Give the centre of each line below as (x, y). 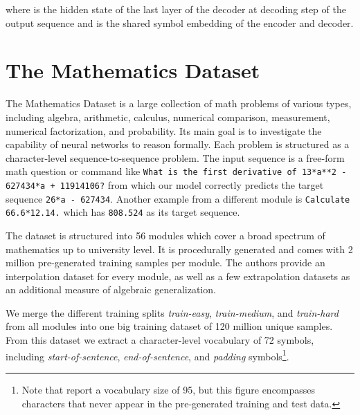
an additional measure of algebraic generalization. (111, 289)
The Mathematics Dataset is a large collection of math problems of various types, (179, 103)
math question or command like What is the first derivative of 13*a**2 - (176, 171)
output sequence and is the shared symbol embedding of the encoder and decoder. (180, 22)
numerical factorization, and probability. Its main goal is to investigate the (164, 130)
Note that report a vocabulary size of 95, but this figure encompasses (169, 389)
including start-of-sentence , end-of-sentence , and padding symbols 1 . (147, 355)
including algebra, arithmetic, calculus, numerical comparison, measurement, (168, 117)
